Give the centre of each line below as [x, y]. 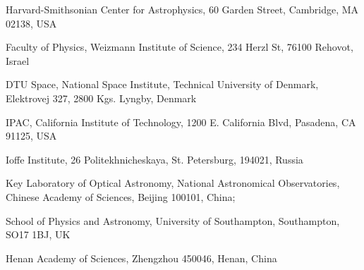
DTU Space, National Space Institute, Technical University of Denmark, [162, 84]
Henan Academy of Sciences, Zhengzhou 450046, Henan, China [141, 258]
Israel [18, 60]
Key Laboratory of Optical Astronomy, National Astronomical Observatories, [173, 183]
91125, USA [31, 136]
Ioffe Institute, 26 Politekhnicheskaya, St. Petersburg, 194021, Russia [154, 159]
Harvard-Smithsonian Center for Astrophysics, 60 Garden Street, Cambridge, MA [182, 9]
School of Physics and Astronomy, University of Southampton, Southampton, [173, 220]
